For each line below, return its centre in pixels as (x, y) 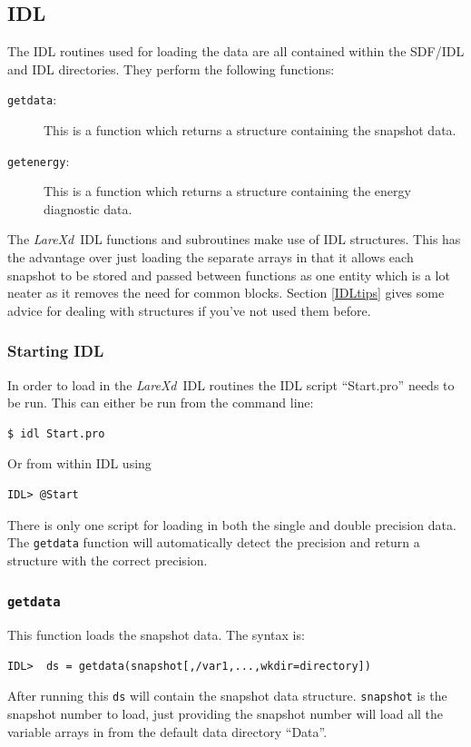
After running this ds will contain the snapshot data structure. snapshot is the (227, 696)
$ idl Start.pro (56, 433)
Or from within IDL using (79, 463)
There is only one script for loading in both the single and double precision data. (232, 524)
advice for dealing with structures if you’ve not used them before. (189, 310)
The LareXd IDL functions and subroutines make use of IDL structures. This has (234, 239)
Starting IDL (56, 351)
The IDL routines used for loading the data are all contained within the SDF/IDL (236, 51)
